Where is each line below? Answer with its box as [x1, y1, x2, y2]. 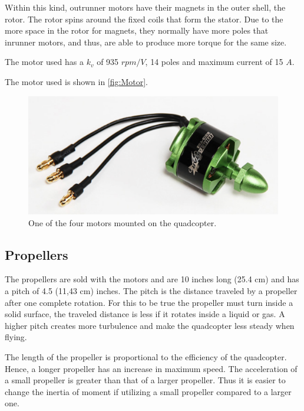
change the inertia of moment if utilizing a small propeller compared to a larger [5, 385, 292, 397]
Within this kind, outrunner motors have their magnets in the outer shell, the [5, 1, 286, 13]
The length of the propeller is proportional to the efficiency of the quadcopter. [5, 350, 287, 363]
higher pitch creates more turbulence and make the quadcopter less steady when [5, 319, 295, 331]
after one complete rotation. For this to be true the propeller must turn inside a [5, 296, 293, 308]
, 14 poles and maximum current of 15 [145, 56, 283, 68]
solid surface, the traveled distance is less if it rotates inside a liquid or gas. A [5, 308, 285, 320]
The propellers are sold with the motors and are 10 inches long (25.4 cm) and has [5, 273, 299, 285]
